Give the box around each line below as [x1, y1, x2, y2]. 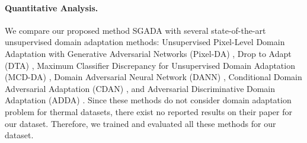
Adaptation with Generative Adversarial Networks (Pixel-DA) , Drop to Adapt [5, 47, 292, 59]
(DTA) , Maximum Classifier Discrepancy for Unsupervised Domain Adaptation [5, 59, 295, 71]
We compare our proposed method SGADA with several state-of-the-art [5, 24, 266, 36]
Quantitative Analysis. [5, 1, 98, 14]
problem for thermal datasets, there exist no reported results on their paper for [5, 105, 292, 117]
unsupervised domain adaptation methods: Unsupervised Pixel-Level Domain [5, 36, 285, 48]
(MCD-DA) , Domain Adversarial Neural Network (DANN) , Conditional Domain [5, 71, 302, 83]
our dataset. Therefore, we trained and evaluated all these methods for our [5, 117, 276, 129]
